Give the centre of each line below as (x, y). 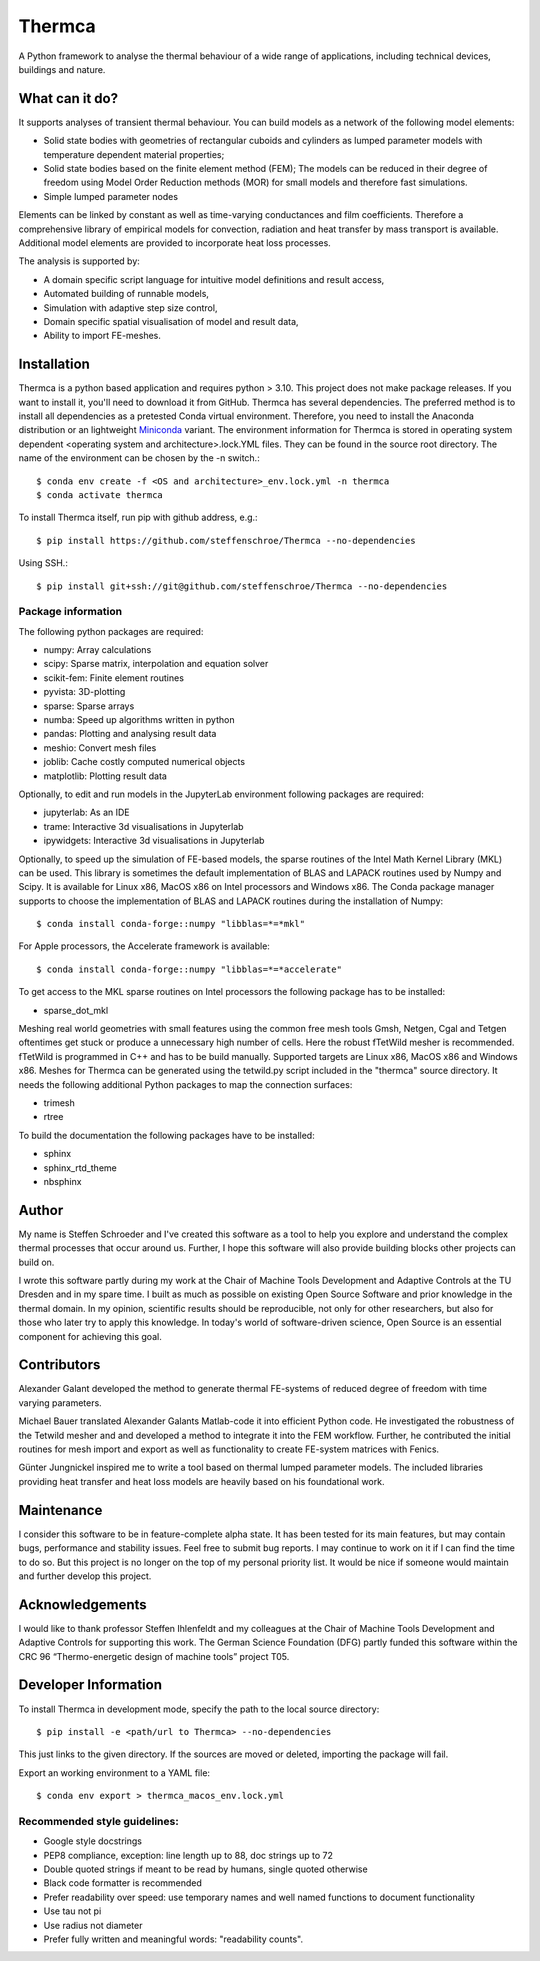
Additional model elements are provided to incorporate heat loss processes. (175, 242)
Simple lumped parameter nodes (111, 196)
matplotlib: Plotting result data (105, 776)
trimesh (59, 1102)
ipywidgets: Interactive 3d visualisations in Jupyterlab (154, 841)
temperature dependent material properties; (134, 154)
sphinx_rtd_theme (80, 1167)
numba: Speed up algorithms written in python (139, 719)
